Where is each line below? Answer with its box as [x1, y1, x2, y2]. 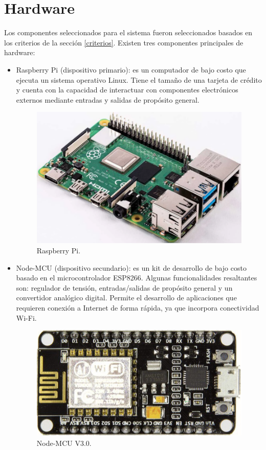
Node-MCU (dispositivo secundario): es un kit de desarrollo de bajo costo [16, 262, 247, 273]
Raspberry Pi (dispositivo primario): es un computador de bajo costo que [16, 64, 246, 75]
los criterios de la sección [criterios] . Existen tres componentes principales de [4, 37, 243, 48]
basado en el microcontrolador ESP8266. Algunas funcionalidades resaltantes [16, 272, 257, 283]
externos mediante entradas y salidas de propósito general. [16, 94, 199, 105]
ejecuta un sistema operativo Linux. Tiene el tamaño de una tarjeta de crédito [16, 74, 262, 85]
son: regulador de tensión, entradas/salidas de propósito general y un [16, 282, 233, 293]
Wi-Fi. [16, 312, 37, 323]
